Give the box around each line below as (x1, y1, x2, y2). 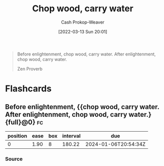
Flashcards (5, 83, 52, 94)
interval (62, 132, 81, 139)
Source (5, 155, 23, 162)
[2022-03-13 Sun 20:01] (58, 28, 107, 34)
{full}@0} (5, 118, 36, 126)
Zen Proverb (17, 66, 43, 72)
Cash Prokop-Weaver (61, 19, 105, 25)
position (7, 132, 28, 139)
